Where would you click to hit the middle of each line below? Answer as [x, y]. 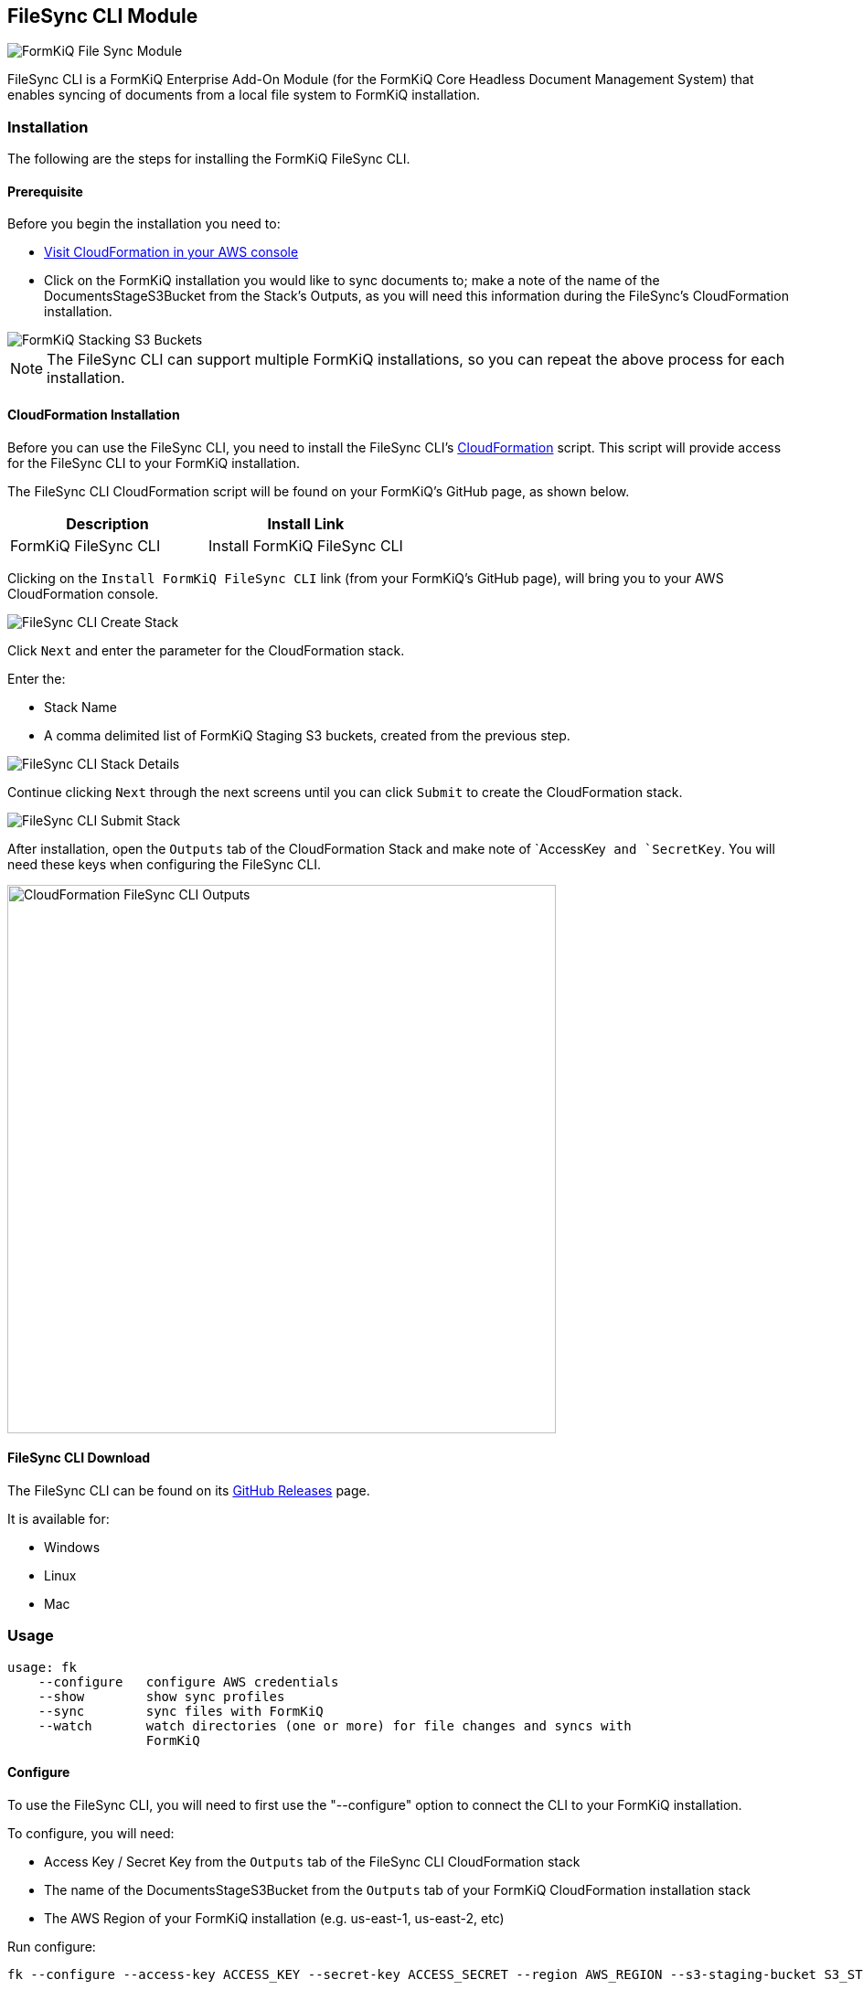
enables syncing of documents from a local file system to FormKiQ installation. [244, 95]
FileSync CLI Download [79, 1458]
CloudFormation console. [83, 593]
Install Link [306, 523]
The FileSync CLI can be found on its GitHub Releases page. [189, 1490]
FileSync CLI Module [103, 16]
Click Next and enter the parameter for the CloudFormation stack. [206, 650]
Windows [72, 1547]
